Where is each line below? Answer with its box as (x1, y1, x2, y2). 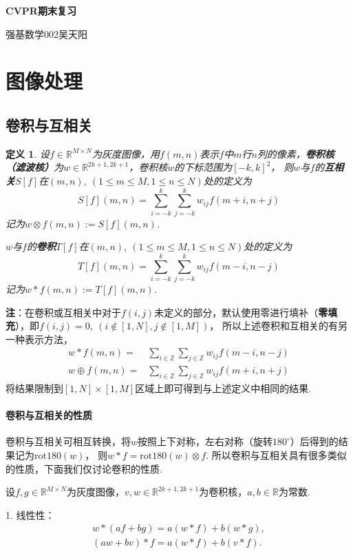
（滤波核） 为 (6, 160, 63, 174)
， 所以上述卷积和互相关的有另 (209, 318, 347, 333)
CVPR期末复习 (6, 3, 76, 17)
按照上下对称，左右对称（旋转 (138, 434, 273, 449)
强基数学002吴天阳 (6, 26, 87, 41)
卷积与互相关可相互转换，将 (6, 434, 131, 449)
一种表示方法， (6, 331, 73, 346)
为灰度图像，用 (92, 146, 160, 161)
